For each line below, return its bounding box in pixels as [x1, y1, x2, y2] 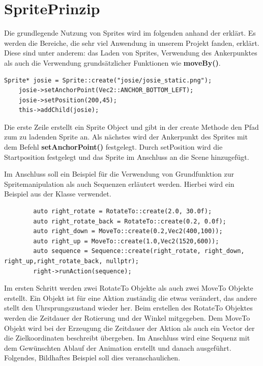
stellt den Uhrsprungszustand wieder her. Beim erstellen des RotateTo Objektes [4, 302, 253, 313]
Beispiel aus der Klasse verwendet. [4, 188, 111, 199]
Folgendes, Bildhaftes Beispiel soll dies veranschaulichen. [4, 352, 181, 363]
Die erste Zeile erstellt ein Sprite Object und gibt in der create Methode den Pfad [4, 121, 259, 132]
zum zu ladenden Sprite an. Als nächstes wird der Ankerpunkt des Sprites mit [4, 131, 248, 142]
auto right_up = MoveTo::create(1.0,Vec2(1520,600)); [33, 237, 219, 245]
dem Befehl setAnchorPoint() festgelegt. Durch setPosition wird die [4, 142, 223, 152]
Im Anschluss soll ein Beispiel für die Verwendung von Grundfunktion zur [4, 168, 234, 179]
